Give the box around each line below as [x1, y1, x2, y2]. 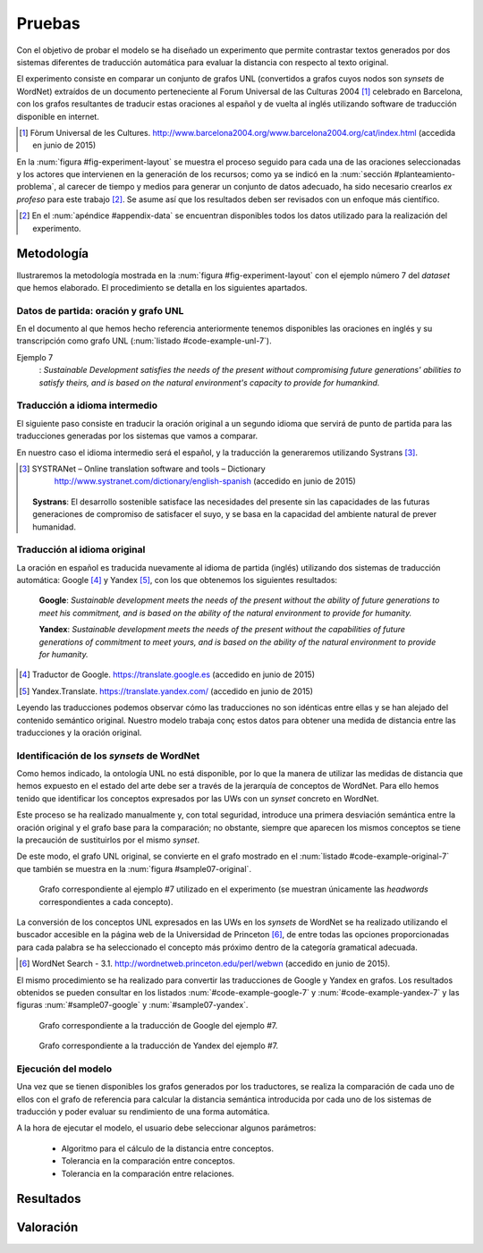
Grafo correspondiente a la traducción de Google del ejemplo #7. [38, 1020, 278, 1030]
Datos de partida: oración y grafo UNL [16, 304, 184, 317]
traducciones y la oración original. [16, 727, 142, 738]
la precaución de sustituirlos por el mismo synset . [16, 834, 200, 845]
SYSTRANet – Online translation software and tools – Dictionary [31, 463, 266, 474]
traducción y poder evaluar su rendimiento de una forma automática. [16, 1106, 270, 1117]
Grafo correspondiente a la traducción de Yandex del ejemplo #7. [38, 1040, 279, 1051]
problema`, [16, 182, 57, 192]
